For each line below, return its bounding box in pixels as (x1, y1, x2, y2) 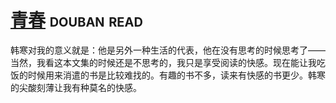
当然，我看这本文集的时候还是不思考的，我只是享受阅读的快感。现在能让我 (10, 56, 317, 68)
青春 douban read (10, 9, 143, 32)
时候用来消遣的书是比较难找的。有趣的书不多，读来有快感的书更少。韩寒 (27, 69, 326, 81)
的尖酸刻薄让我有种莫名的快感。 (10, 81, 142, 93)
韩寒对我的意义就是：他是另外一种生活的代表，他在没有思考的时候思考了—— (10, 44, 326, 56)
